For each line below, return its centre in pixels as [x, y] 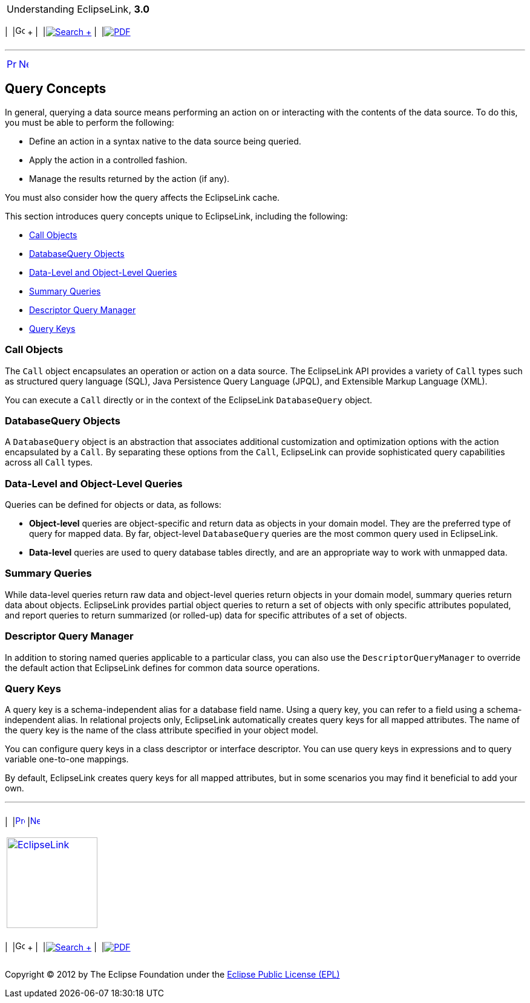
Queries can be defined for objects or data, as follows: [113, 505]
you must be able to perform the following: [90, 122]
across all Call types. [49, 463]
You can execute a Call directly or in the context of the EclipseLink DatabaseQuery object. [189, 400]
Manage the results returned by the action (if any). [129, 178]
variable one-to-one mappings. [67, 759]
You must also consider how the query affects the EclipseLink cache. [142, 197]
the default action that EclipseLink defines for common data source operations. [162, 667]
